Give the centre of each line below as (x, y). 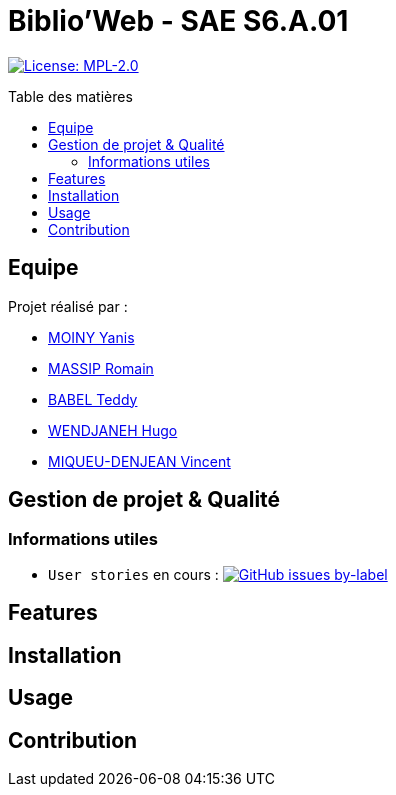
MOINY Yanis (91, 337)
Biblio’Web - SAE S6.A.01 (178, 21)
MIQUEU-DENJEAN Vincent (139, 461)
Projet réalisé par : (68, 306)
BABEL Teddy (93, 399)
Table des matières (70, 96)
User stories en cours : (133, 574)
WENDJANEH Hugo (113, 430)
